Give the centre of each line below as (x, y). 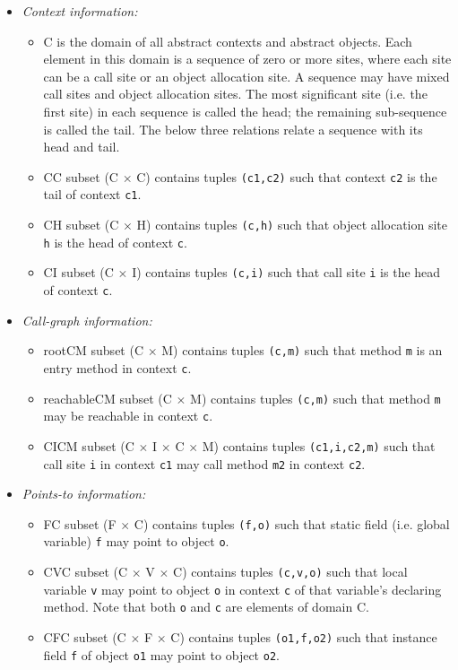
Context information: (80, 11)
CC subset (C (81, 176)
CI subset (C (78, 272)
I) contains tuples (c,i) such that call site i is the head (286, 272)
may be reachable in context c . (128, 416)
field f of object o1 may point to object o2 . (161, 654)
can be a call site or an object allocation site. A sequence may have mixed (246, 76)
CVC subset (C (86, 572)
